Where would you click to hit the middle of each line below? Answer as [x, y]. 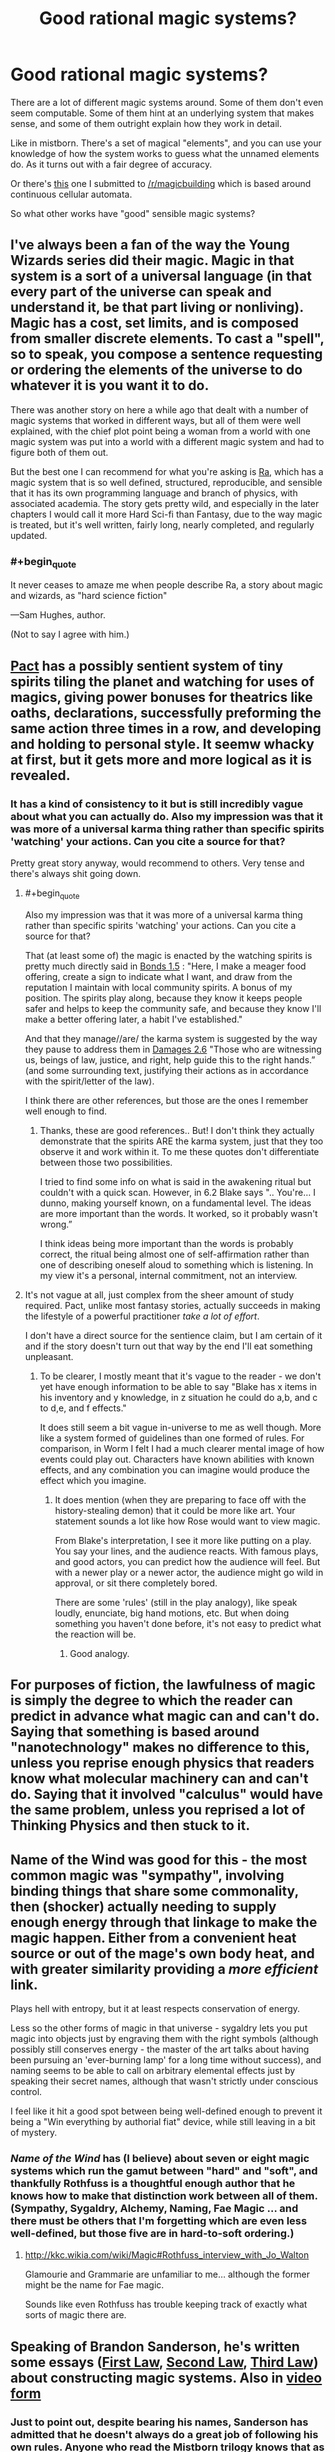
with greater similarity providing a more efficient [164, 1968]
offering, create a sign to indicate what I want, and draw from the [158, 976]
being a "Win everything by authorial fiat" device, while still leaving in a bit [163, 2121]
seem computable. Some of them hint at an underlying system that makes [162, 113]
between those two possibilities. [106, 1162]
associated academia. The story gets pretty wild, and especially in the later [165, 503]
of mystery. [34, 2132]
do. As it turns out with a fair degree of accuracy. [111, 164]
